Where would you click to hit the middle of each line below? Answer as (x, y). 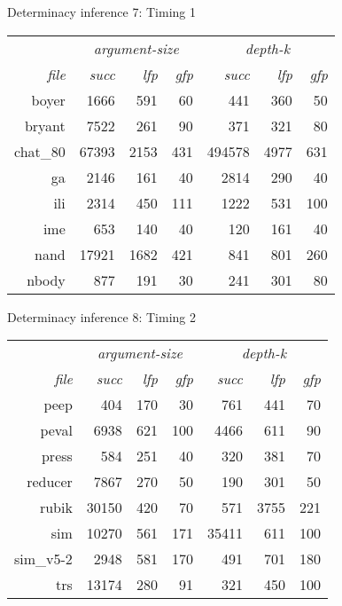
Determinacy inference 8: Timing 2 (101, 316)
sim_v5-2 (43, 559)
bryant (45, 125)
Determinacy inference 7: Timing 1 (101, 12)
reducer (50, 482)
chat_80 (40, 151)
